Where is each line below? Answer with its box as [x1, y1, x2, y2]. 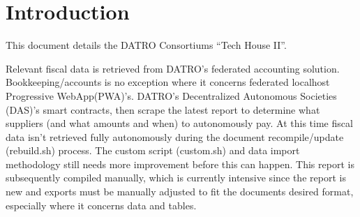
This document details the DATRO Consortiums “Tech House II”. [6, 38, 287, 52]
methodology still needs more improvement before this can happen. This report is [6, 156, 354, 171]
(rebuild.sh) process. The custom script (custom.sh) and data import [6, 143, 300, 158]
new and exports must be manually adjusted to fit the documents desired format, [6, 184, 354, 199]
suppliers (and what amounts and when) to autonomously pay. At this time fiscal [6, 116, 353, 130]
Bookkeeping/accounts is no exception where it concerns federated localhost [6, 75, 330, 89]
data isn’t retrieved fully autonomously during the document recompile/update [6, 129, 344, 144]
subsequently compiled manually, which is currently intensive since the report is [6, 170, 346, 185]
